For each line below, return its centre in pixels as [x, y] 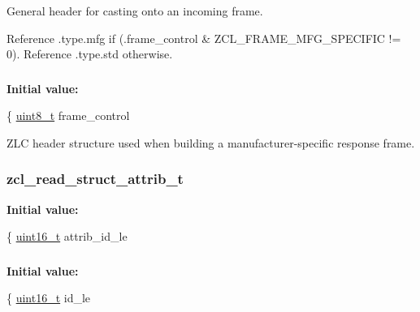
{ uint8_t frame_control [68, 115]
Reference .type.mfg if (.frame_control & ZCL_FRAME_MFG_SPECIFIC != [204, 38]
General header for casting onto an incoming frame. [135, 11]
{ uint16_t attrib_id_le [67, 236]
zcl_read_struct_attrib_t [95, 179]
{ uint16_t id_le [49, 298]
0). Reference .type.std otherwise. [90, 54]
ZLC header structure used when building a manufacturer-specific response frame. [211, 142]
